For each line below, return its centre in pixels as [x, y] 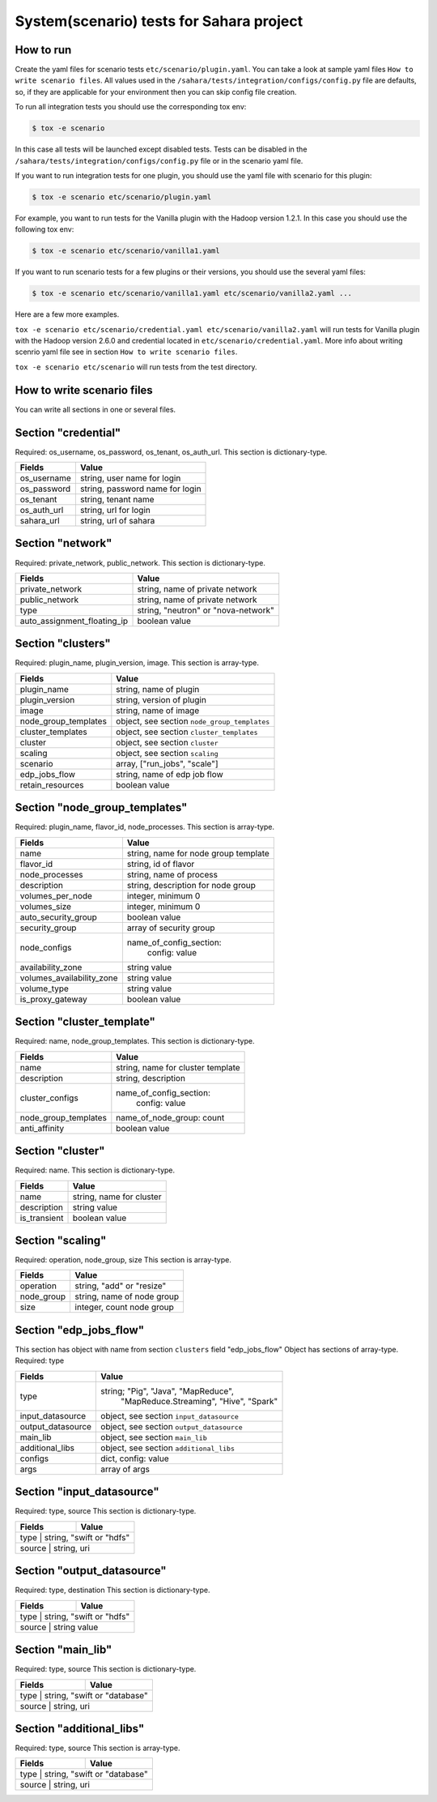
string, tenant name [117, 500]
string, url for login [115, 510]
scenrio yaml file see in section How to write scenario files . [126, 352]
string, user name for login [130, 478]
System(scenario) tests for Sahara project [159, 21]
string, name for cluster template [178, 1067]
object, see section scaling [167, 753]
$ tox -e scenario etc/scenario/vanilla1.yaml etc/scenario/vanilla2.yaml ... [192, 293]
